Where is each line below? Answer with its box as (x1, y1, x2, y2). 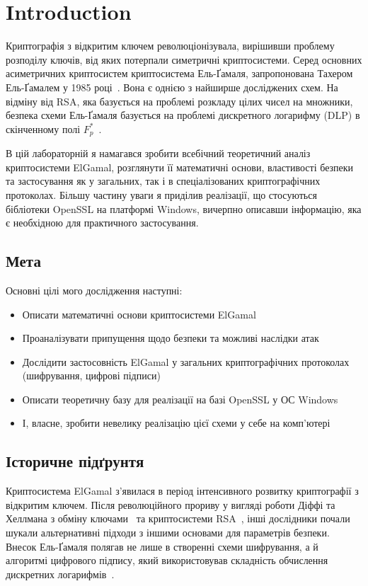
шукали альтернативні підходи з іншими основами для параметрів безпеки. (6, 525, 330, 540)
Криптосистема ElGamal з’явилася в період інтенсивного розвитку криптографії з (6, 483, 359, 498)
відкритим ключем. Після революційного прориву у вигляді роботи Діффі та (6, 497, 335, 512)
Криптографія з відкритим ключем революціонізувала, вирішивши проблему (6, 38, 335, 53)
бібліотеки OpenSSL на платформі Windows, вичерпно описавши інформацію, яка (6, 201, 362, 216)
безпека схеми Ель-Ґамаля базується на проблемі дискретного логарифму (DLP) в (6, 108, 360, 122)
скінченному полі (6, 121, 81, 136)
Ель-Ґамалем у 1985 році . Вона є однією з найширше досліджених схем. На (6, 79, 338, 94)
